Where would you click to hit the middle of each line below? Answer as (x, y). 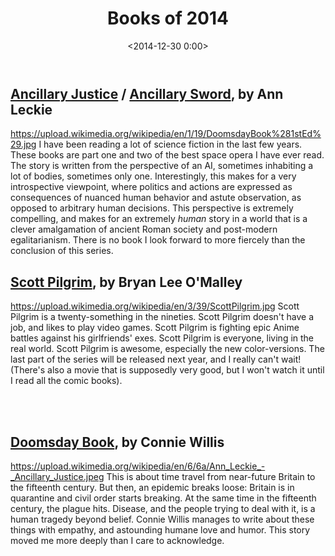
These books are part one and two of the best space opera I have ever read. (167, 155)
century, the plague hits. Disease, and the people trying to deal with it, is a (163, 508)
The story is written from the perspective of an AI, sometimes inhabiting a (162, 166)
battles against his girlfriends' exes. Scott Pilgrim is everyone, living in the (162, 338)
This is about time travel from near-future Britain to (211, 476)
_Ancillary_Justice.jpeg (57, 476)
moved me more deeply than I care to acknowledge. (117, 540)
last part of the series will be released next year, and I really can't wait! (156, 359)
